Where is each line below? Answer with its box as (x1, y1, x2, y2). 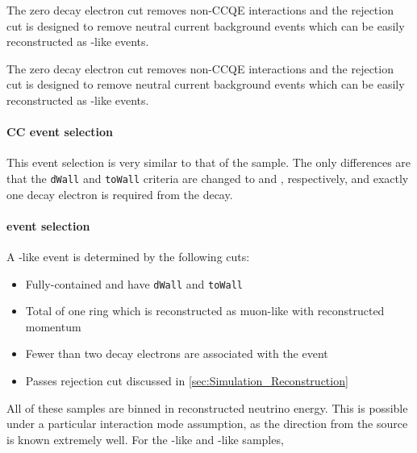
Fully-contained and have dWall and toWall (25, 275, 243, 292)
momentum (25, 318, 81, 335)
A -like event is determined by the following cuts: (6, 248, 250, 264)
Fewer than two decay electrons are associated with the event (25, 345, 328, 362)
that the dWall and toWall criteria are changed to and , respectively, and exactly (6, 169, 409, 186)
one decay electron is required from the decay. (6, 185, 233, 202)
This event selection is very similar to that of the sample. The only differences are (6, 154, 411, 171)
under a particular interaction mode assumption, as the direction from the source (6, 415, 408, 432)
